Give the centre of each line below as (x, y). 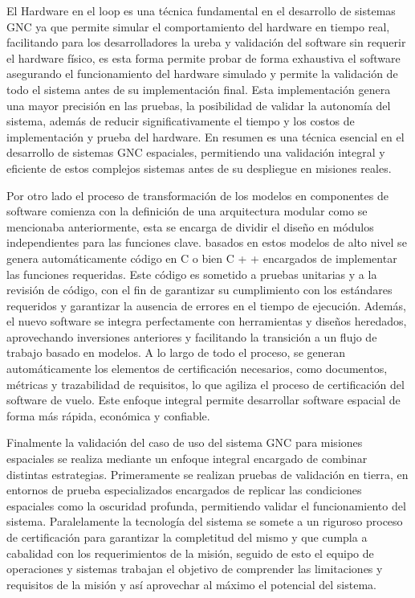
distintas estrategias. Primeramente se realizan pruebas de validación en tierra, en (207, 474)
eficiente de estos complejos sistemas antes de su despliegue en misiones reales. (199, 168)
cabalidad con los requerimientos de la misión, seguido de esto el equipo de (190, 553)
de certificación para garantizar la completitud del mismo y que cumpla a (187, 537)
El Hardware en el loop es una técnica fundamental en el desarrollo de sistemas (201, 10)
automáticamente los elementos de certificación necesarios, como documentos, (197, 369)
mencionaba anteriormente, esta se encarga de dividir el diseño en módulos (190, 226)
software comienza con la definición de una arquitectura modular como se (187, 211)
